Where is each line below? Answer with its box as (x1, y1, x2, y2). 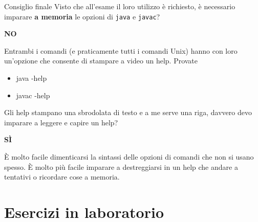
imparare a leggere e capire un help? (4, 117, 118, 127)
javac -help (16, 90, 50, 100)
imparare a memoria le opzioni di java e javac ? (4, 11, 160, 21)
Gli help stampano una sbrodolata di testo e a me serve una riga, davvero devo (4, 107, 252, 118)
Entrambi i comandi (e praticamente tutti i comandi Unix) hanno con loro (4, 45, 238, 56)
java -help (16, 73, 47, 83)
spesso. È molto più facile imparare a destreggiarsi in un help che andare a (4, 161, 238, 172)
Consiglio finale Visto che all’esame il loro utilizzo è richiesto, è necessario (4, 1, 235, 11)
